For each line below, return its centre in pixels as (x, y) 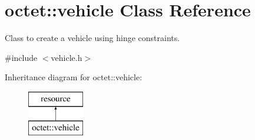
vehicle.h (67, 57)
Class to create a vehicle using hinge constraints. (92, 38)
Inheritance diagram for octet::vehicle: (74, 77)
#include (21, 57)
